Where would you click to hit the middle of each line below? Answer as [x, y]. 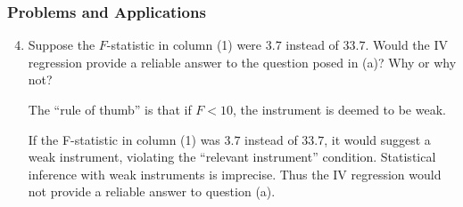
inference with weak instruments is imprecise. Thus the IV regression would [235, 174]
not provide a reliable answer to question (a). [152, 191]
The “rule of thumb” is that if [110, 109]
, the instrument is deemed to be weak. [339, 109]
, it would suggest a [377, 139]
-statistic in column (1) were [184, 45]
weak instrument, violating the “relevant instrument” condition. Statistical [232, 157]
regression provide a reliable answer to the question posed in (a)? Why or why [242, 62]
